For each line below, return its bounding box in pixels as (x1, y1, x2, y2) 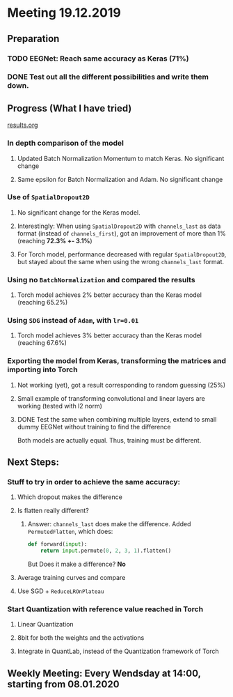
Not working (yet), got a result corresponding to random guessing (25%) (17, 381, 226, 389)
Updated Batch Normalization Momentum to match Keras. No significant (17, 154, 225, 162)
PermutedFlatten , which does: (27, 528, 113, 536)
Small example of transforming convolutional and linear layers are (17, 394, 205, 402)
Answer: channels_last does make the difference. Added (27, 520, 191, 528)
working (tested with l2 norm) (17, 401, 103, 410)
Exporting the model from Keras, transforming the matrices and (7, 356, 226, 366)
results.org (7, 121, 38, 130)
